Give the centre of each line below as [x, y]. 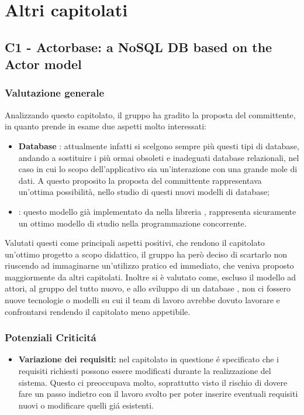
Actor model [43, 64]
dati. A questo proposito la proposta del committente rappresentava [140, 180]
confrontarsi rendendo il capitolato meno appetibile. [98, 311]
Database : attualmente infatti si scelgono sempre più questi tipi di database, [159, 145]
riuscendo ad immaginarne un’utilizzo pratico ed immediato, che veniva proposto [149, 265]
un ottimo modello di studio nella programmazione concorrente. [132, 223]
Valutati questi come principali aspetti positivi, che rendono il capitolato [135, 243]
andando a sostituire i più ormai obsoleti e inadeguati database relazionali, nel [159, 157]
